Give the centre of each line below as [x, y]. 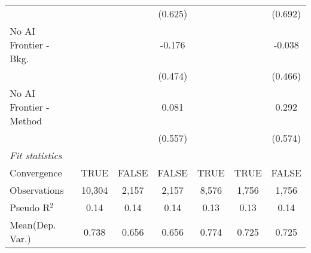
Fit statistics [36, 155]
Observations [37, 190]
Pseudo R [30, 207]
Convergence [36, 173]
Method [26, 121]
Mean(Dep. [33, 225]
